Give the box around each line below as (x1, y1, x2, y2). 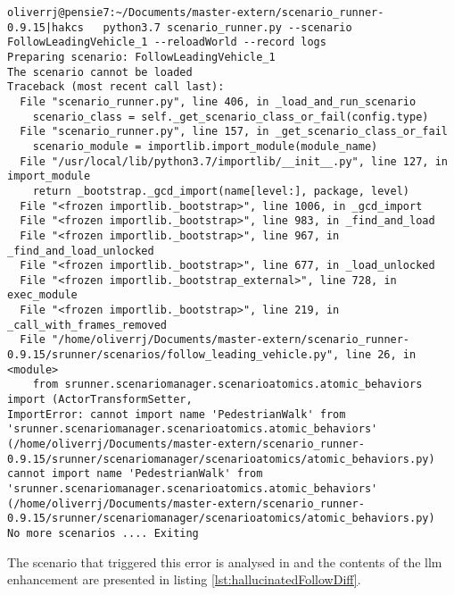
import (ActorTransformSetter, (7, 393, 193, 406)
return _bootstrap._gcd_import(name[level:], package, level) (32, 184, 410, 197)
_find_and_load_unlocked (7, 244, 154, 257)
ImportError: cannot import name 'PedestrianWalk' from (7, 407, 346, 421)
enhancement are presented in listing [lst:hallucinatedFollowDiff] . (7, 570, 361, 589)
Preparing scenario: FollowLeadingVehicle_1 (7, 50, 276, 63)
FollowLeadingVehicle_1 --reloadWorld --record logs (7, 36, 326, 49)
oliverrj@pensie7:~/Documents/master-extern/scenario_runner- (7, 6, 384, 19)
